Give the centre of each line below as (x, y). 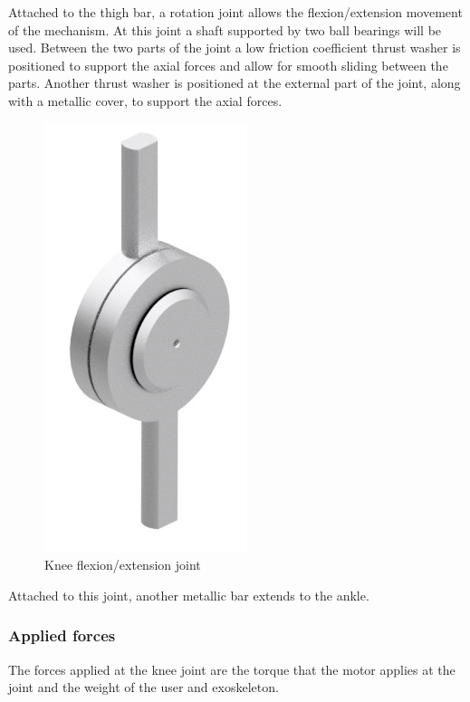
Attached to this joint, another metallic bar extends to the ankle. (189, 595)
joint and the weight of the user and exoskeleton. (144, 687)
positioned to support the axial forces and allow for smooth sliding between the (228, 65)
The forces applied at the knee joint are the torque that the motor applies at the (232, 669)
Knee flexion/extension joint (123, 565)
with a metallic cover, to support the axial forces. (145, 100)
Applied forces (62, 635)
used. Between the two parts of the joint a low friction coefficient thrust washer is (235, 48)
